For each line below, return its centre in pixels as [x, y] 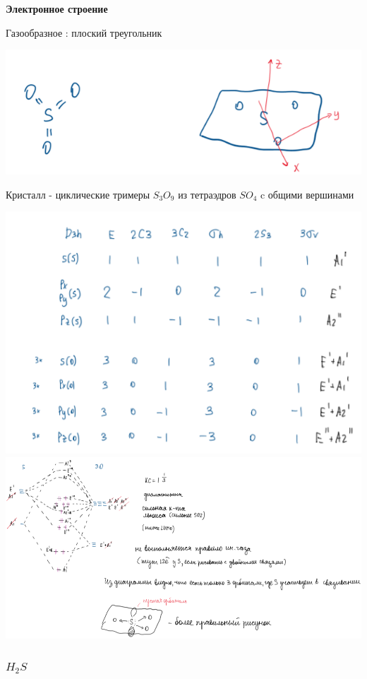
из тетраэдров [207, 194]
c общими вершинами [307, 194]
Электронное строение [57, 8]
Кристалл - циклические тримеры [78, 194]
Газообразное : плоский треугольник [84, 32]
